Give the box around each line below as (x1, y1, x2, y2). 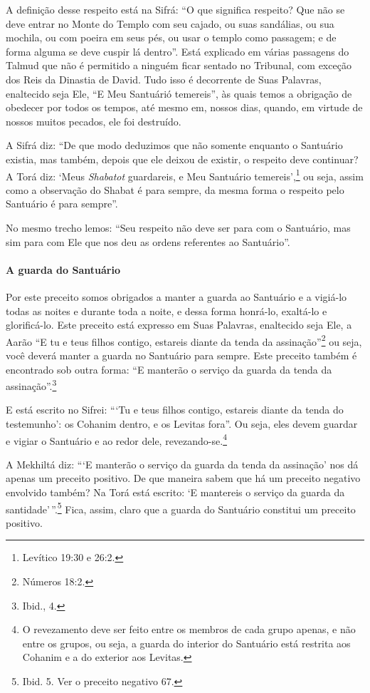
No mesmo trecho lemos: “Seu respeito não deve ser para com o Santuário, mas (6, 220, 351, 235)
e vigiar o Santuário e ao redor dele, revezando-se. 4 (6, 431, 227, 448)
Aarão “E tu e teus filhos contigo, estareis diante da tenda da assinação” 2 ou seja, (6, 332, 362, 349)
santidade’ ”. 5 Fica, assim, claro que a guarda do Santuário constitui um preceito (6, 499, 356, 516)
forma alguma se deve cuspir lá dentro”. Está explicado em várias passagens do (6, 43, 349, 58)
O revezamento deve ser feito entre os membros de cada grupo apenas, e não (22, 622, 356, 637)
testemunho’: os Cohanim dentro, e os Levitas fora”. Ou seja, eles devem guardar (6, 416, 358, 431)
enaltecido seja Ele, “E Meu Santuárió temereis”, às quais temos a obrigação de (6, 86, 352, 101)
